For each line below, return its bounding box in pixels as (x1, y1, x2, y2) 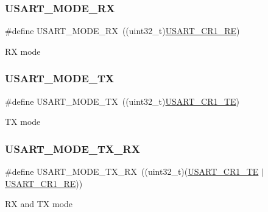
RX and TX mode (5, 197, 73, 210)
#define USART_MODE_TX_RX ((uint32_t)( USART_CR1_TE (5, 165, 259, 178)
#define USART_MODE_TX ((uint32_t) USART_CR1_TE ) (5, 94, 240, 107)
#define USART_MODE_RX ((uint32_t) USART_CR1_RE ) (5, 24, 240, 37)
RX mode (5, 44, 41, 57)
